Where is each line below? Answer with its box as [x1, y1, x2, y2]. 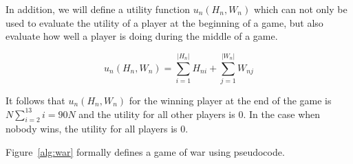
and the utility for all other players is [78, 106, 235, 121]
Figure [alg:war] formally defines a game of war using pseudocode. [6, 144, 285, 159]
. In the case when [243, 106, 321, 121]
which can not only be [253, 2, 347, 16]
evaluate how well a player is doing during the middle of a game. [6, 29, 278, 43]
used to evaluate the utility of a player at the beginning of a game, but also [6, 15, 323, 30]
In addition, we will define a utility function [6, 2, 190, 16]
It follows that [6, 93, 65, 107]
